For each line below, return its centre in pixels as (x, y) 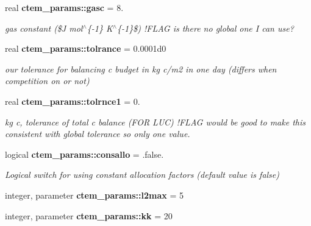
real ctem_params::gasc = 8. (64, 7)
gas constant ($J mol (44, 28)
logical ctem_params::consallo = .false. (84, 154)
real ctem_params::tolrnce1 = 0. (73, 101)
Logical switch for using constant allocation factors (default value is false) (142, 175)
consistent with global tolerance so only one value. (98, 134)
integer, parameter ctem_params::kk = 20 (89, 215)
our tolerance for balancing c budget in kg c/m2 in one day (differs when (141, 69)
